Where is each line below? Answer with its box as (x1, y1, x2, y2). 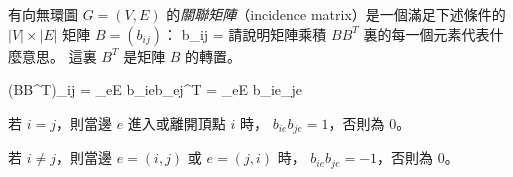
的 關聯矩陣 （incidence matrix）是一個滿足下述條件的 (166, 4, 506, 24)
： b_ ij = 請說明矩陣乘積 (162, 23, 327, 44)
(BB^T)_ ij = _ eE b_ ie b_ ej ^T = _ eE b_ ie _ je (8, 79, 303, 100)
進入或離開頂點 (127, 112, 226, 133)
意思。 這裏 (21, 45, 97, 66)
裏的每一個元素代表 (363, 23, 490, 44)
